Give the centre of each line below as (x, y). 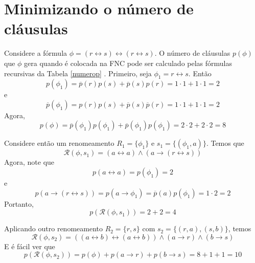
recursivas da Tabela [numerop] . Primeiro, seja (78, 73)
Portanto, (19, 203)
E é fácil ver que (30, 246)
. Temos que (225, 143)
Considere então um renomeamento (59, 143)
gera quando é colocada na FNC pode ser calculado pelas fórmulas (128, 63)
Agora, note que (29, 162)
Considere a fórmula (36, 53)
